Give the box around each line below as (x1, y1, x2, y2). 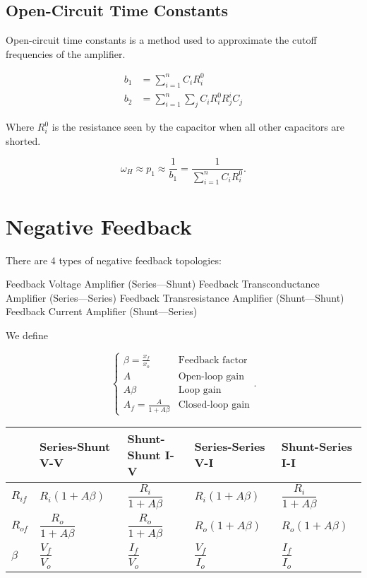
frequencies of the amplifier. (6, 46, 126, 61)
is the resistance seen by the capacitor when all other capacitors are (52, 119, 345, 134)
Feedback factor (178, 355, 248, 365)
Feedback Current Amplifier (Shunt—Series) (6, 304, 198, 319)
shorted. (6, 133, 41, 148)
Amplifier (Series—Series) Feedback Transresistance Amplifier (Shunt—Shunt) (6, 290, 344, 305)
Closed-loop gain (178, 400, 250, 411)
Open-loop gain (178, 371, 245, 382)
